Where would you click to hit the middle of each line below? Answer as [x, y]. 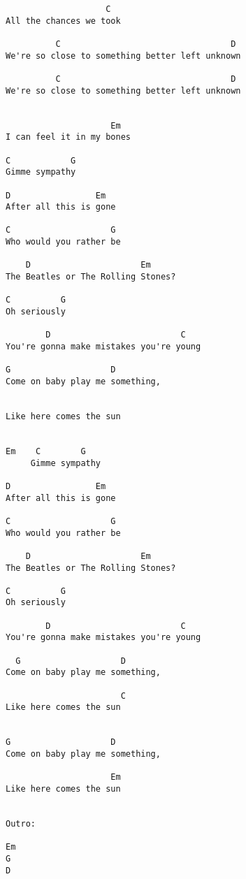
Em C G [46, 451]
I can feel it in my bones [68, 137]
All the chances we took [63, 21]
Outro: [21, 823]
